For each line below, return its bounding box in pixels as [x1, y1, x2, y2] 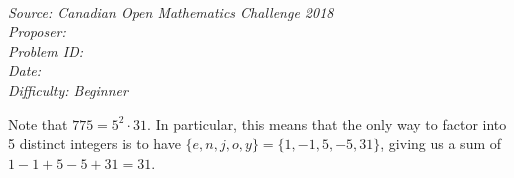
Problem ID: [8, 40, 84, 61]
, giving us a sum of [380, 133, 502, 154]
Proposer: [8, 21, 66, 42]
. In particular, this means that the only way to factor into [147, 113, 507, 134]
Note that [8, 113, 68, 134]
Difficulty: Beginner [8, 79, 128, 100]
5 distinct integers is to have [8, 133, 181, 154]
